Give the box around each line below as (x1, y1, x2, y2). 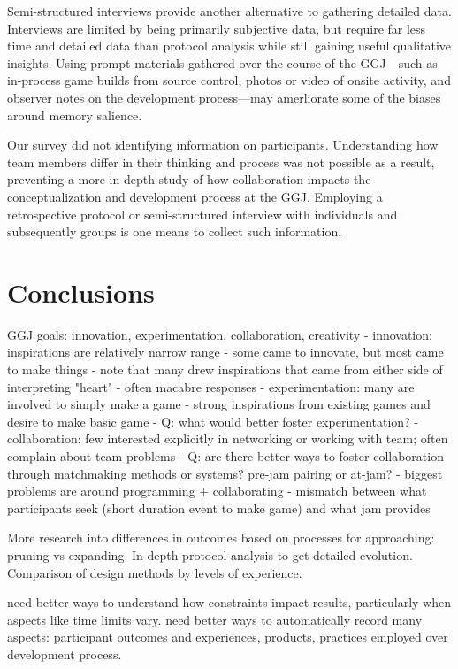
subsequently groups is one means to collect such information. (7, 222, 342, 241)
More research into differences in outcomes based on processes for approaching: (7, 528, 435, 547)
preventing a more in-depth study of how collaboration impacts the (7, 170, 371, 188)
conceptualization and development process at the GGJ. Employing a (7, 187, 383, 205)
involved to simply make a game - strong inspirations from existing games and (7, 395, 431, 413)
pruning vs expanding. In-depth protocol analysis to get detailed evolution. (7, 545, 413, 564)
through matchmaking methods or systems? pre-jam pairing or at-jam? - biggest (7, 464, 443, 482)
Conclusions (7, 273, 155, 310)
